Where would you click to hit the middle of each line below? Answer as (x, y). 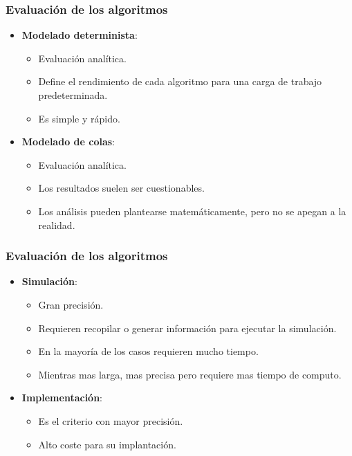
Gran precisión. (71, 304)
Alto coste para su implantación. (107, 444)
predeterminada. (73, 95)
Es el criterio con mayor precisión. (111, 420)
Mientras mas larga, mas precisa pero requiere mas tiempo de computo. (190, 374)
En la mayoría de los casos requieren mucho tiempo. (148, 351)
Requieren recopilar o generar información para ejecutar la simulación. (187, 328)
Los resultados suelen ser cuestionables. (121, 188)
